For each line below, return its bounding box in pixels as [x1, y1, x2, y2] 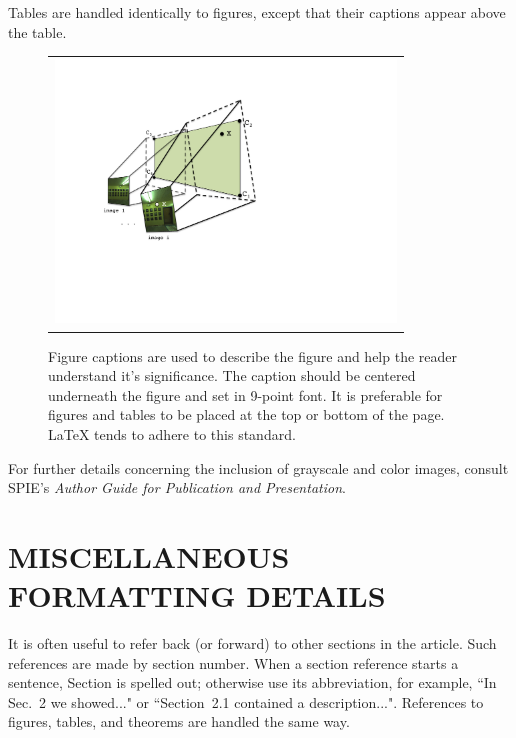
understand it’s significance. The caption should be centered [48, 365, 416, 386]
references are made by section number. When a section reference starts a [8, 652, 459, 673]
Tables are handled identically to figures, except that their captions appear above [8, 2, 506, 22]
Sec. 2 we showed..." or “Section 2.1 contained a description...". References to [8, 691, 484, 712]
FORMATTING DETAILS [8, 575, 386, 616]
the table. [8, 21, 67, 42]
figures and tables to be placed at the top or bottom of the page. [48, 404, 445, 425]
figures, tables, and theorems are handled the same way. [8, 711, 350, 732]
